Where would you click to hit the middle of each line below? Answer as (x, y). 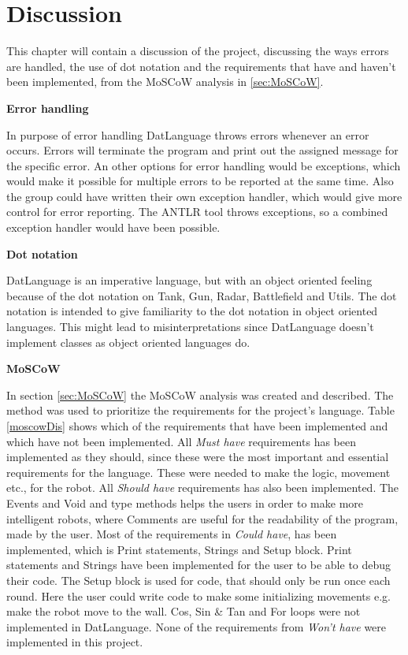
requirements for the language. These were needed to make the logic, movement (198, 472)
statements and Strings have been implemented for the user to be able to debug (199, 565)
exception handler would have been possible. (113, 227)
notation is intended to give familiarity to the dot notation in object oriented (192, 311)
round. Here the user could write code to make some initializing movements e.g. (198, 595)
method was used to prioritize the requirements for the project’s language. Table (200, 410)
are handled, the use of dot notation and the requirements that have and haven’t (201, 66)
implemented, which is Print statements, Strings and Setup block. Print (179, 549)
